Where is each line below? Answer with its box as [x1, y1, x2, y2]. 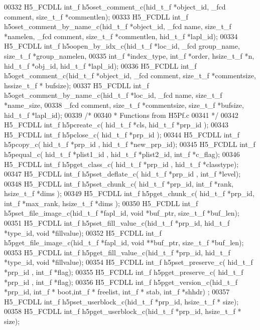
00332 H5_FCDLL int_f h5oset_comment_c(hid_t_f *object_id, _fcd [4, 2, 226, 12]
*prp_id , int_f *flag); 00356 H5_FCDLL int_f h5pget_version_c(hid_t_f [4, 276, 237, 287]
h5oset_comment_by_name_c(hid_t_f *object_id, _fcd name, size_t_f [4, 21, 231, 32]
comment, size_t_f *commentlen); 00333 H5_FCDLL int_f [4, 11, 188, 22]
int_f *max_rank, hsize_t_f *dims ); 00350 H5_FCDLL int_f [4, 198, 198, 208]
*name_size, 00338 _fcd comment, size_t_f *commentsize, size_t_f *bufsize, [4, 99, 244, 110]
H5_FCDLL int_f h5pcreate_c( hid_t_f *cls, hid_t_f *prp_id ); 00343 [4, 119, 229, 130]
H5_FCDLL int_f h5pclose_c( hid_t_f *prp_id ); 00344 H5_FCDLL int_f [4, 129, 240, 139]
